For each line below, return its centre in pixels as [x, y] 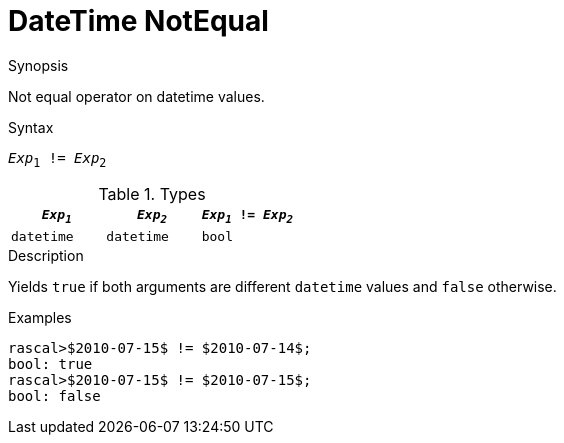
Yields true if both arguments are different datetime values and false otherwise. [282, 287]
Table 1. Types [152, 193]
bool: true [50, 364]
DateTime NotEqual [138, 21]
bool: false [54, 396]
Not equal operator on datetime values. [136, 96]
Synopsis [38, 65]
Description [46, 256]
